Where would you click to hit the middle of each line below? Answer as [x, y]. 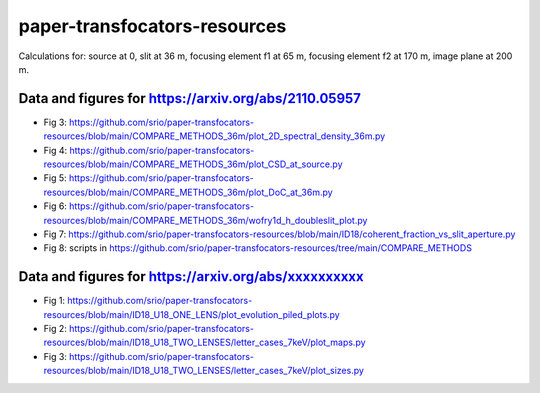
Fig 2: [55, 329]
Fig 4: [55, 150]
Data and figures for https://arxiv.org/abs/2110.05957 [190, 98]
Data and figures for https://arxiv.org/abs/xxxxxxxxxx [191, 276]
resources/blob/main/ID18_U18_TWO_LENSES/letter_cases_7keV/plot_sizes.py [204, 371]
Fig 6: [55, 206]
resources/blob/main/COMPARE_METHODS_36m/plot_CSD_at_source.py [193, 164]
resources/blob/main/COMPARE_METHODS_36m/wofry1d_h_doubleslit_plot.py [205, 220]
